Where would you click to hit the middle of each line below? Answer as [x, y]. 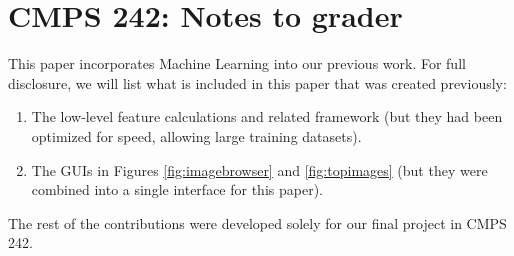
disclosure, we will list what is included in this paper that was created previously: [257, 82]
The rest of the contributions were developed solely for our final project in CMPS [257, 222]
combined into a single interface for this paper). [177, 189]
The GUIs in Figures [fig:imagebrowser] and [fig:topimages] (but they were [259, 169]
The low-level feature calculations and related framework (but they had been [267, 116]
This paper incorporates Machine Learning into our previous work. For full [237, 63]
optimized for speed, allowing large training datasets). [196, 135]
